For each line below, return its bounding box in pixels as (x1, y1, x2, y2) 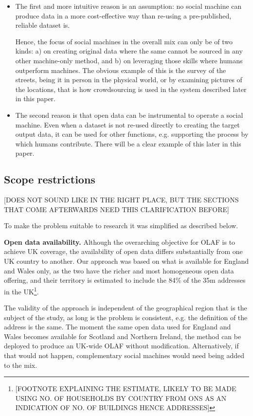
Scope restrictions (4, 172, 95, 187)
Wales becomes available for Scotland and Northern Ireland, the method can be (4, 331, 241, 341)
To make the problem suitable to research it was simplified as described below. (4, 220, 238, 231)
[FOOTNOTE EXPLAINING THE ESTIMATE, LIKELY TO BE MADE (15, 383, 236, 394)
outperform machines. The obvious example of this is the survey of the (15, 65, 226, 75)
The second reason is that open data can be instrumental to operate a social (15, 109, 243, 120)
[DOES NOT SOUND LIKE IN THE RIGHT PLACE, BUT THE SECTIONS (4, 195, 239, 205)
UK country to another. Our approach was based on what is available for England (4, 256, 249, 266)
